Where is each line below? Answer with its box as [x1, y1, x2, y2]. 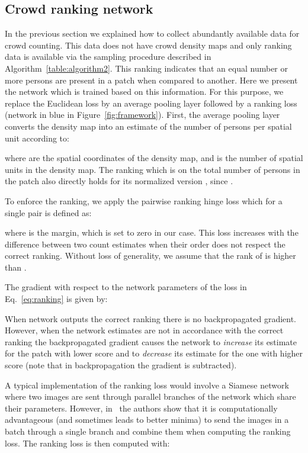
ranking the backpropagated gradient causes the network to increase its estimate [5, 335, 297, 348]
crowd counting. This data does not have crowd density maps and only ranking [5, 38, 292, 51]
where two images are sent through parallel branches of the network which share [5, 390, 296, 403]
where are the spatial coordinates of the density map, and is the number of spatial [5, 152, 303, 164]
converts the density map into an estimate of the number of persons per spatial [5, 120, 292, 132]
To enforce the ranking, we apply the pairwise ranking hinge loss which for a [5, 194, 283, 207]
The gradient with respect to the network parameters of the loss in [5, 281, 247, 293]
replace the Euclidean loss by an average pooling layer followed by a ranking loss [5, 97, 297, 109]
